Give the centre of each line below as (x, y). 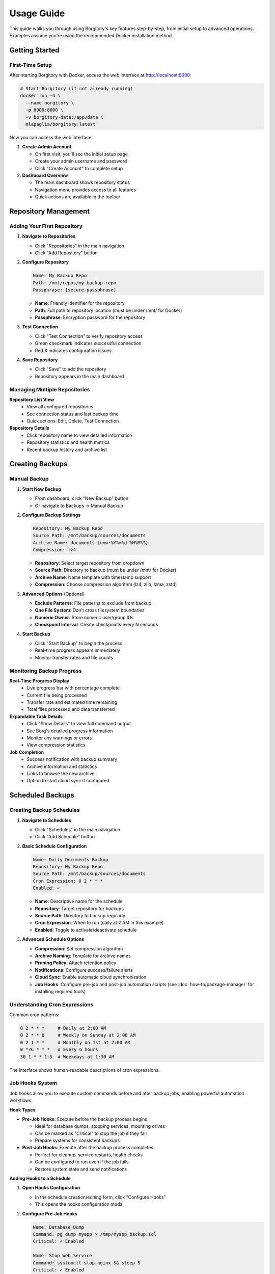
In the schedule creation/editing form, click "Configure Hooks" (100, 1197)
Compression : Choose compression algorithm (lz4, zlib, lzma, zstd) (106, 585)
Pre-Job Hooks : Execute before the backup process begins (85, 1119)
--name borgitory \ (50, 103)
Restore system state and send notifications (81, 1169)
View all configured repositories (60, 407)
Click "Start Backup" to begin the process (79, 643)
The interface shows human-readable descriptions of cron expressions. (85, 1070)
